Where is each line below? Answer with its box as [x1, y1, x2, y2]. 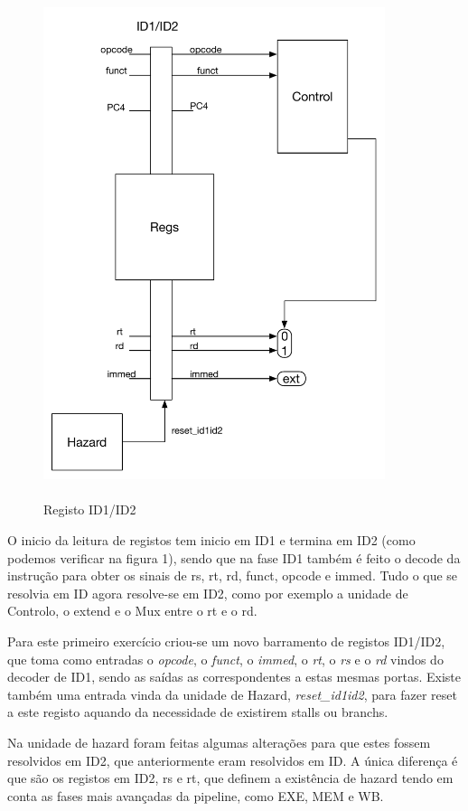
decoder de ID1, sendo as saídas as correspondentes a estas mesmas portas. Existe [7, 667, 461, 686]
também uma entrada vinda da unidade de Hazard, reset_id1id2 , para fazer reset [7, 684, 457, 703]
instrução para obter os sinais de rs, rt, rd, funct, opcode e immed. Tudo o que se [7, 566, 458, 585]
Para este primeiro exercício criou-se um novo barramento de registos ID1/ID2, [7, 632, 445, 651]
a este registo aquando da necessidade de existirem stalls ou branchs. [7, 703, 388, 721]
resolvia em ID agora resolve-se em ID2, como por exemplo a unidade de [7, 583, 408, 602]
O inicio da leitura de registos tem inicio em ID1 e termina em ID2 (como [7, 531, 416, 550]
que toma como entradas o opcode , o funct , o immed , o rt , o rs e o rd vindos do [7, 649, 444, 668]
